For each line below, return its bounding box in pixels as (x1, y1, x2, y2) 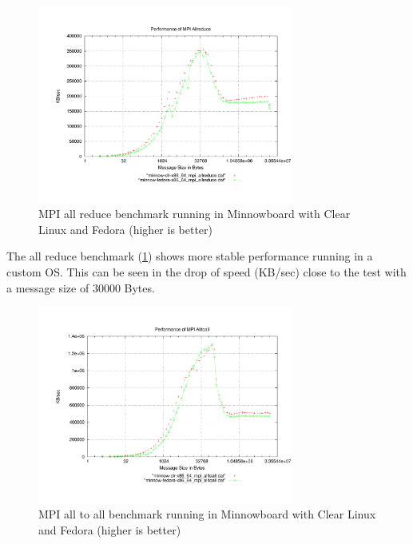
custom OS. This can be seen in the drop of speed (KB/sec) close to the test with (6, 264, 407, 280)
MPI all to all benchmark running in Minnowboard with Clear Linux (38, 506, 376, 522)
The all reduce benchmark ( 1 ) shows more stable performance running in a (6, 248, 373, 264)
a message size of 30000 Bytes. (6, 279, 155, 296)
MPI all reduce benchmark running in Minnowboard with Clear (38, 205, 351, 222)
